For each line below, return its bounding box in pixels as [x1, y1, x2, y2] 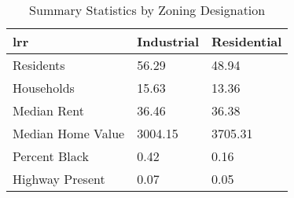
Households [13, 79, 75, 97]
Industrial [137, 32, 200, 50]
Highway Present [13, 170, 105, 188]
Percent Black [13, 147, 89, 165]
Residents [13, 56, 65, 74]
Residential [211, 32, 282, 50]
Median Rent [13, 101, 84, 119]
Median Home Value [13, 124, 125, 142]
